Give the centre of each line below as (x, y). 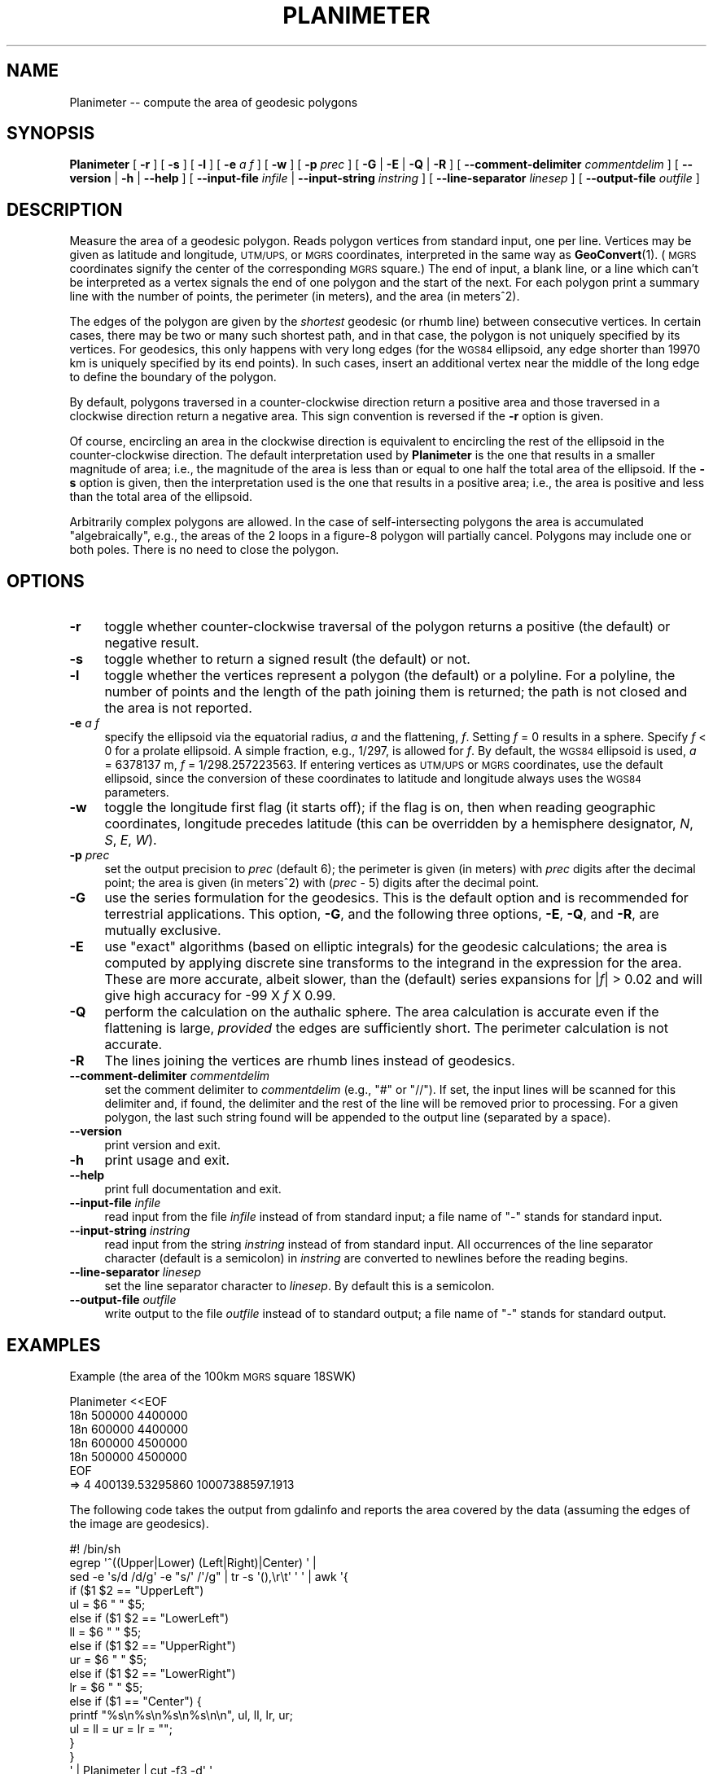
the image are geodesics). (139, 1523)
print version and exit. (163, 1145)
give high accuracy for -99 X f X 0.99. (220, 996)
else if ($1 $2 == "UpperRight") (153, 1645)
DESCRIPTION (65, 209)
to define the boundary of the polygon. (173, 377)
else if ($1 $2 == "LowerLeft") (149, 1618)
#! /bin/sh (95, 1548)
